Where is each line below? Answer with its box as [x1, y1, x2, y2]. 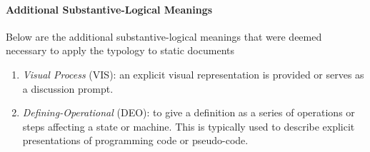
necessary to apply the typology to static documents [6, 43, 234, 58]
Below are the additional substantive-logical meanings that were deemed [6, 29, 322, 44]
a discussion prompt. [22, 81, 114, 96]
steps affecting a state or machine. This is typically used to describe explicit [22, 118, 355, 133]
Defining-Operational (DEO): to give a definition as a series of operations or [22, 105, 355, 120]
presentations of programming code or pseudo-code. [22, 133, 249, 148]
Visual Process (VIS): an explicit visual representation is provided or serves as [22, 66, 364, 81]
